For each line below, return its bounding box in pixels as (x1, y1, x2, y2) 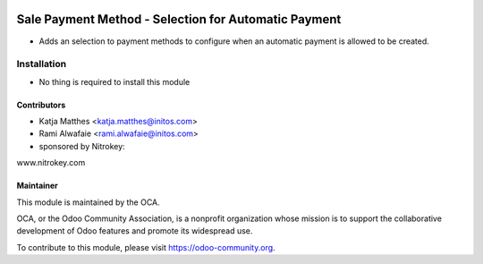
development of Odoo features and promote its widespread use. (16, 226, 253, 236)
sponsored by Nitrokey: (38, 141, 125, 151)
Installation (16, 58, 67, 71)
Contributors (16, 99, 66, 110)
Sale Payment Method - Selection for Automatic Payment (16, 12, 342, 27)
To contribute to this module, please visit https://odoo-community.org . (16, 242, 276, 252)
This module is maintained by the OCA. (16, 197, 160, 208)
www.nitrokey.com (16, 158, 86, 168)
